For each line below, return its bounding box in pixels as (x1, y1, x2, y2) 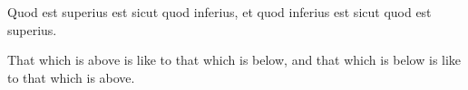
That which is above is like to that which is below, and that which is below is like (7, 50, 462, 69)
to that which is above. (7, 67, 135, 86)
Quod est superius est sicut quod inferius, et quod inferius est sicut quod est (7, 3, 432, 21)
